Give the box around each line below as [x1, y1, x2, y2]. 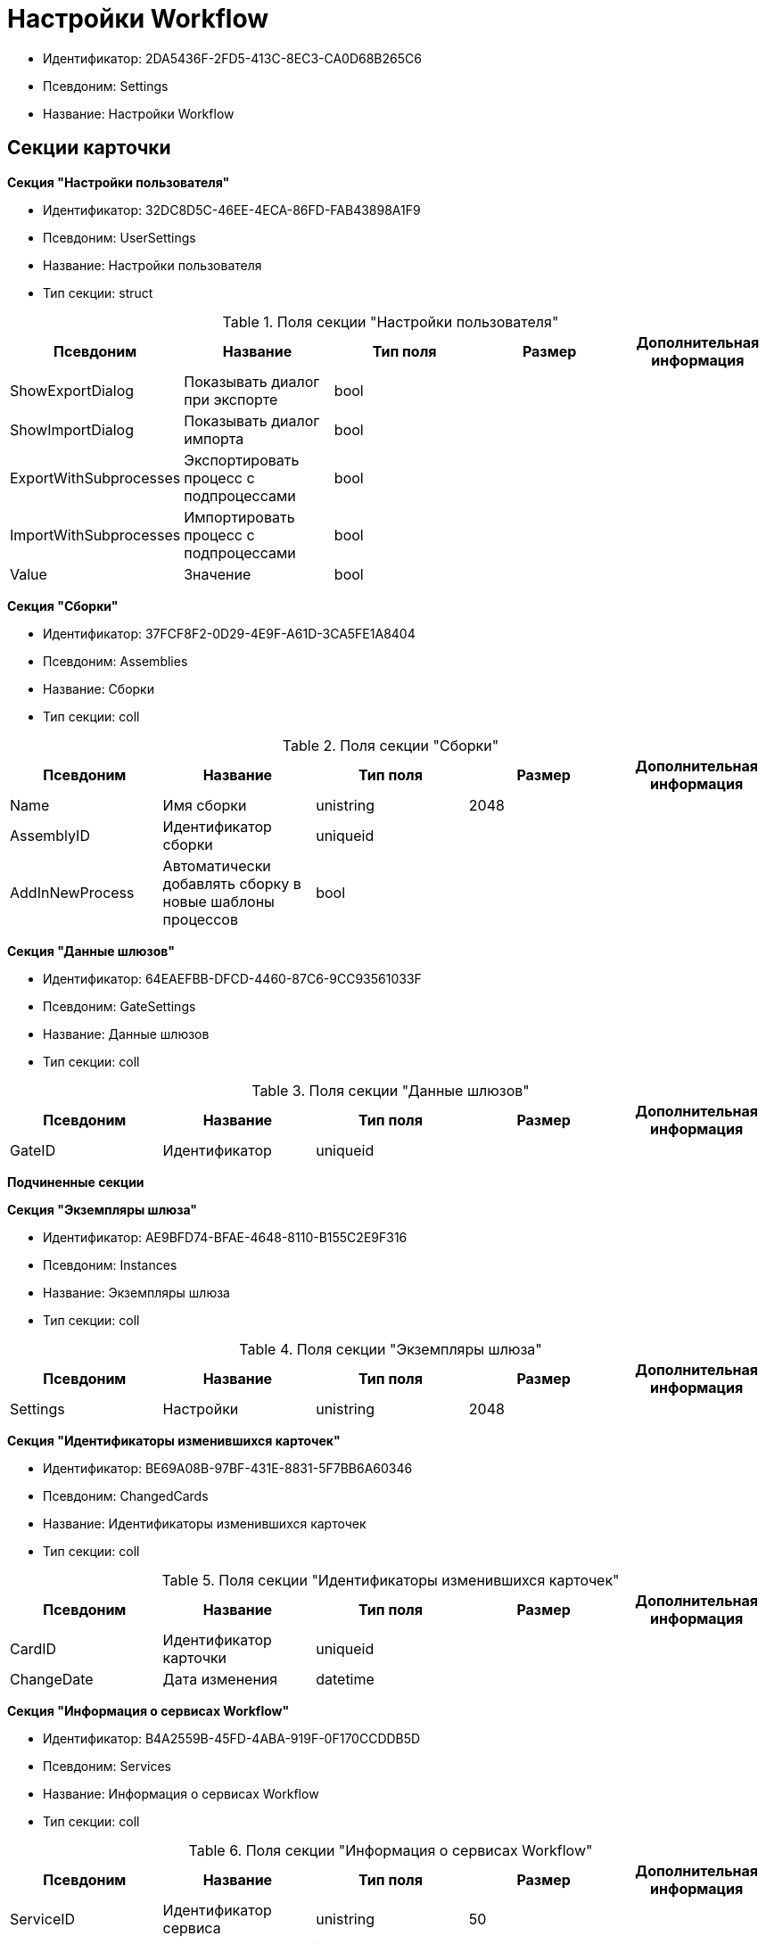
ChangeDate [10, 1669, 94, 1688]
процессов [162, 910, 238, 928]
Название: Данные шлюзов [43, 1026, 210, 1042]
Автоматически [162, 856, 271, 875]
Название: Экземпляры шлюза [43, 1284, 230, 1300]
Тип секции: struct [43, 284, 153, 301]
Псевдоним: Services [43, 1758, 171, 1774]
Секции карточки [7, 136, 171, 160]
